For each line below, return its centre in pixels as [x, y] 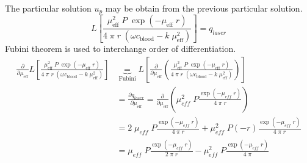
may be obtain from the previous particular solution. [204, 8]
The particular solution [48, 8]
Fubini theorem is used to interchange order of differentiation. [121, 49]
